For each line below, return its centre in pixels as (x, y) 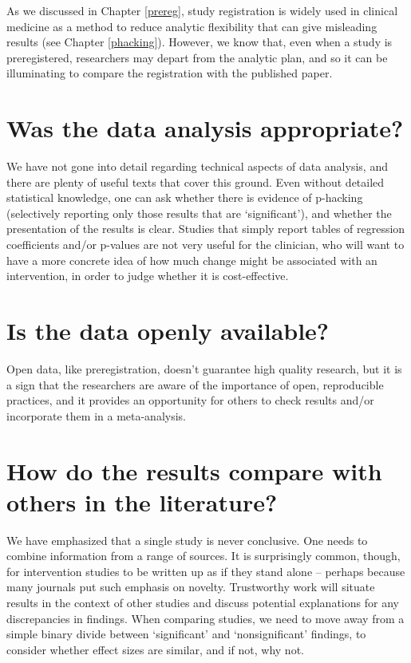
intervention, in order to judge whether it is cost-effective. (148, 276)
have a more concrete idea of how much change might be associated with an (192, 260)
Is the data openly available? (168, 331)
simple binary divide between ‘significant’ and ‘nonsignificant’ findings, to (186, 634)
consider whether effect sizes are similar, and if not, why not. (155, 649)
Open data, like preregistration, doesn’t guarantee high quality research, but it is (204, 368)
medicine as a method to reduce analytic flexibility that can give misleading (192, 26)
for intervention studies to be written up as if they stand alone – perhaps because (206, 571)
